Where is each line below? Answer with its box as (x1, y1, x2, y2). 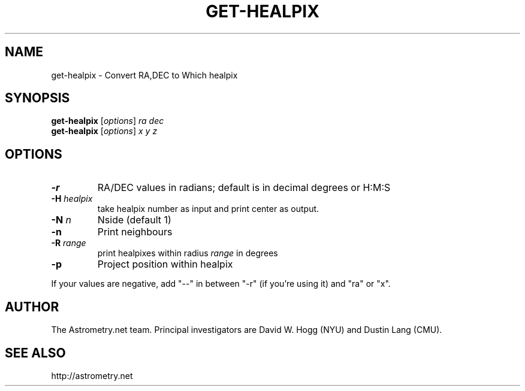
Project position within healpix (97, 258, 233, 271)
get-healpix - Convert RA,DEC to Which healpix (51, 69, 238, 80)
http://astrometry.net (51, 370, 133, 381)
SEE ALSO (5, 345, 66, 360)
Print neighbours (97, 226, 173, 238)
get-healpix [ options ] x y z (51, 126, 158, 137)
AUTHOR (5, 299, 59, 314)
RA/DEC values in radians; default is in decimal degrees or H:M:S (97, 181, 391, 194)
